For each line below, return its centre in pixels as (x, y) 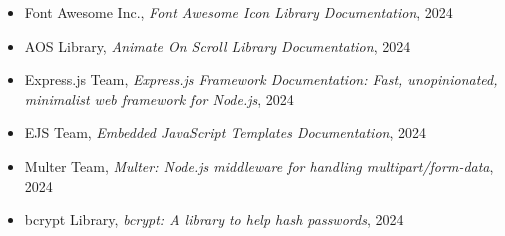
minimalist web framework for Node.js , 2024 (159, 98)
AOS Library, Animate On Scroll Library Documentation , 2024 (217, 45)
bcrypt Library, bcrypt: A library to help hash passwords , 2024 (214, 219)
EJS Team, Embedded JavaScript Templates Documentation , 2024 (225, 132)
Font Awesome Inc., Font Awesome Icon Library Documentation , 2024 (238, 12)
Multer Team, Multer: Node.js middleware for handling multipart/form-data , (259, 165)
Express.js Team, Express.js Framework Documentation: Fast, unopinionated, (261, 79)
